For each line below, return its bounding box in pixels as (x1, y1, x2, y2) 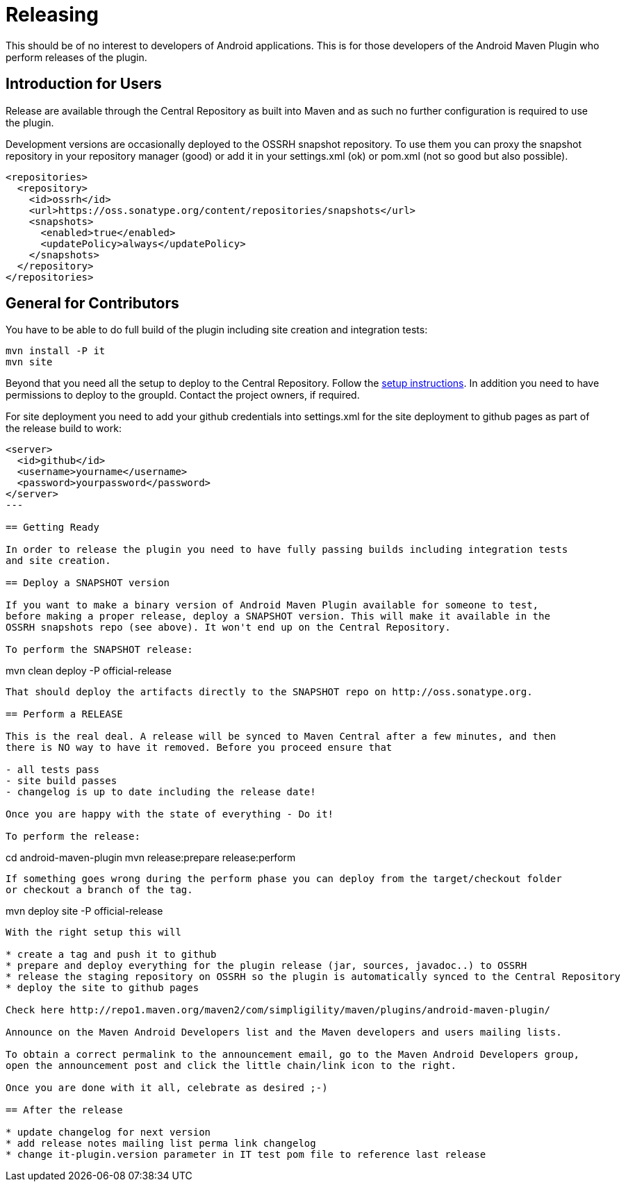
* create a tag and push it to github (6, 949, 217, 961)
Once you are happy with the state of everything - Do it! (6, 808, 334, 820)
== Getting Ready (6, 522, 99, 533)
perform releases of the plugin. (6, 51, 147, 63)
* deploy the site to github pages (6, 982, 199, 994)
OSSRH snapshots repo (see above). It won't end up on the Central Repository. (6, 622, 451, 633)
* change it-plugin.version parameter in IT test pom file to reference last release (6, 1149, 486, 1161)
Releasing (6, 3, 99, 26)
